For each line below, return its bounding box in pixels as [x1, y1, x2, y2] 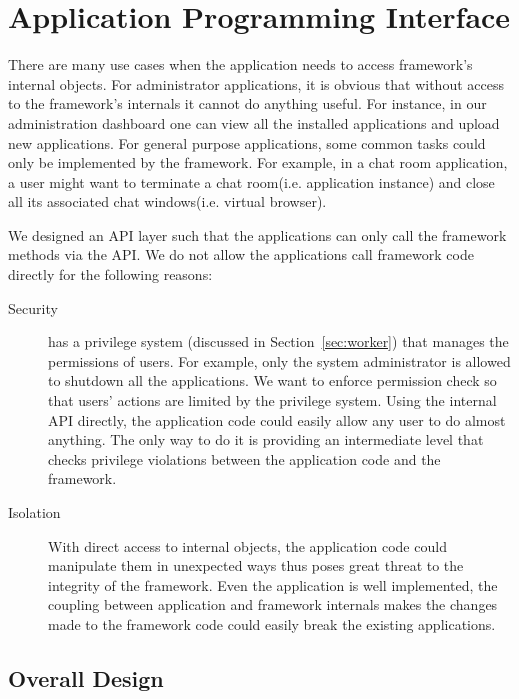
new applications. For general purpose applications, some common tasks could [8, 132, 486, 153]
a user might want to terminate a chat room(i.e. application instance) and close [8, 171, 495, 192]
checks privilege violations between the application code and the [48, 448, 441, 469]
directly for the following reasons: [8, 264, 213, 285]
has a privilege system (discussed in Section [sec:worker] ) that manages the [48, 331, 509, 352]
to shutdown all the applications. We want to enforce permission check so [48, 370, 497, 391]
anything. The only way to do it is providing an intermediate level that [48, 429, 484, 450]
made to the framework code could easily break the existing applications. [48, 613, 496, 634]
